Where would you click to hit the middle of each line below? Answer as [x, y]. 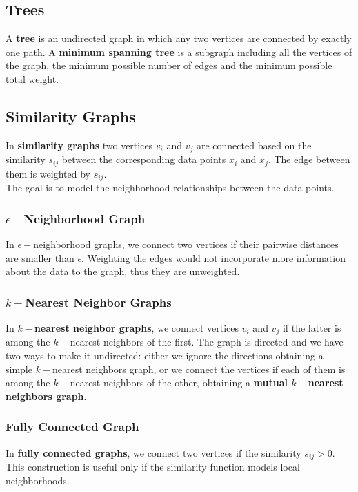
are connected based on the [254, 145]
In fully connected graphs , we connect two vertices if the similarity [153, 452]
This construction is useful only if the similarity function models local [153, 467]
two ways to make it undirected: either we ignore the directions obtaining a [165, 355]
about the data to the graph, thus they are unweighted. [123, 271]
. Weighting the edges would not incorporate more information [213, 257]
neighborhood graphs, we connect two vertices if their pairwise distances [186, 244]
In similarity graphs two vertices [79, 145]
